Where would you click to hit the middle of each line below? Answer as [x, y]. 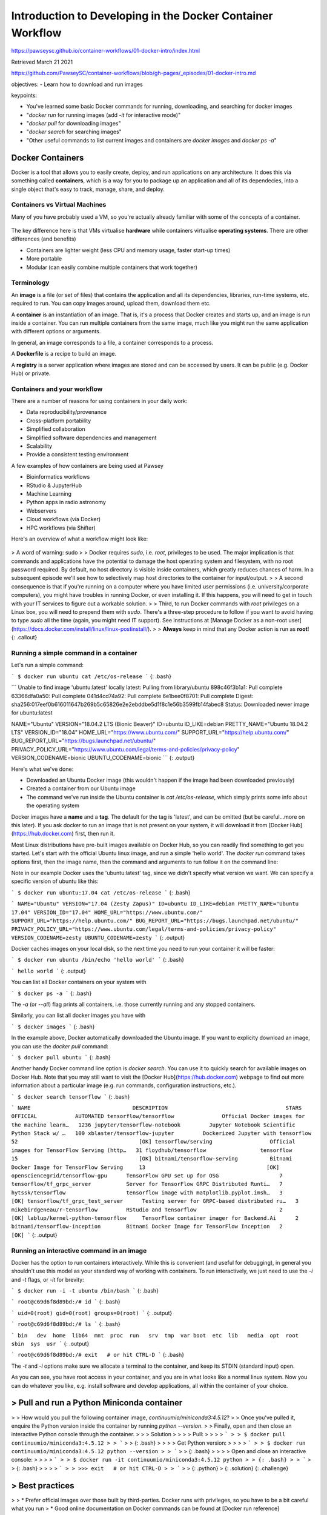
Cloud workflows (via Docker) [64, 519]
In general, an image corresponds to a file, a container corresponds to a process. [112, 342]
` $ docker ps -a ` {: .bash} [51, 993]
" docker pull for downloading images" [74, 124]
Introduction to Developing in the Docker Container [142, 16]
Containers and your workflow [57, 389]
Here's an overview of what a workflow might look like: [80, 539]
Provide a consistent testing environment [78, 454]
